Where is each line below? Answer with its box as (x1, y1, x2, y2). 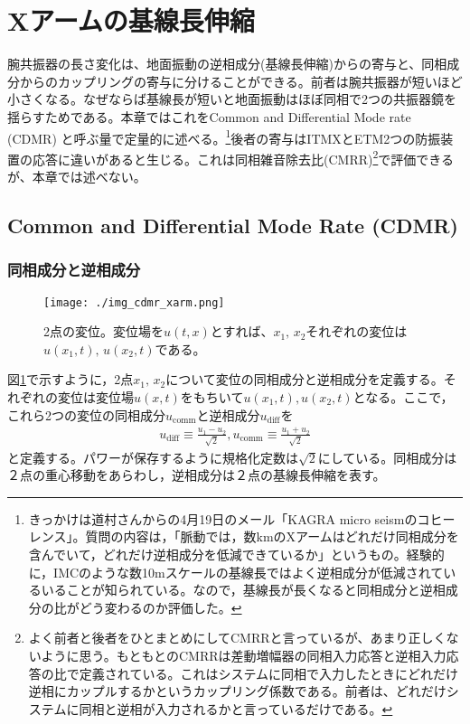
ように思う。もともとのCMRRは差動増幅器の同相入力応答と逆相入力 (41, 646, 446, 665)
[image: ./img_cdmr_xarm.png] (43, 296, 225, 309)
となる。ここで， (352, 388, 454, 407)
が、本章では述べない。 (7, 167, 146, 185)
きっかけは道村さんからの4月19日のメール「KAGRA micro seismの (28, 509, 418, 528)
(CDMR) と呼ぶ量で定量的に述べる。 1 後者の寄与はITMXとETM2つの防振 (7, 126, 441, 147)
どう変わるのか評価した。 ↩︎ (79, 597, 242, 616)
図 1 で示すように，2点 (7, 370, 134, 389)
